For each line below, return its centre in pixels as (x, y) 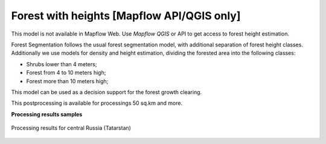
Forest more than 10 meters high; (67, 81)
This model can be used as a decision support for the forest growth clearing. (107, 92)
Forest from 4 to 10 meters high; (66, 73)
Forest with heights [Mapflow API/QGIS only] (126, 16)
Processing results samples (47, 114)
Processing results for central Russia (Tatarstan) (71, 128)
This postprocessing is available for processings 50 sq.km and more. (97, 103)
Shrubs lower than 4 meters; (62, 64)
